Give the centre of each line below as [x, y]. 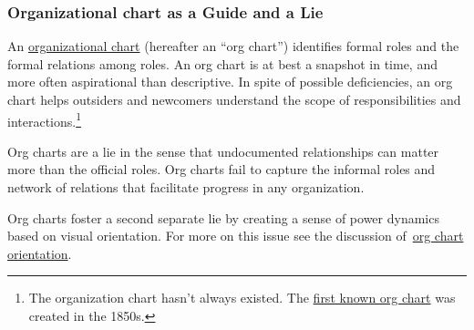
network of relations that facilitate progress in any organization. [186, 187]
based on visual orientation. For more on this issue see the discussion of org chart [236, 236]
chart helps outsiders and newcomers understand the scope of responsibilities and [234, 99]
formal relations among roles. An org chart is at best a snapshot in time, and [222, 63]
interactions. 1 [45, 119]
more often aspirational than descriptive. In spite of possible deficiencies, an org [230, 82]
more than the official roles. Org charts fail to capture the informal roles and [222, 169]
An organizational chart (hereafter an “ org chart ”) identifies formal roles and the [233, 46]
